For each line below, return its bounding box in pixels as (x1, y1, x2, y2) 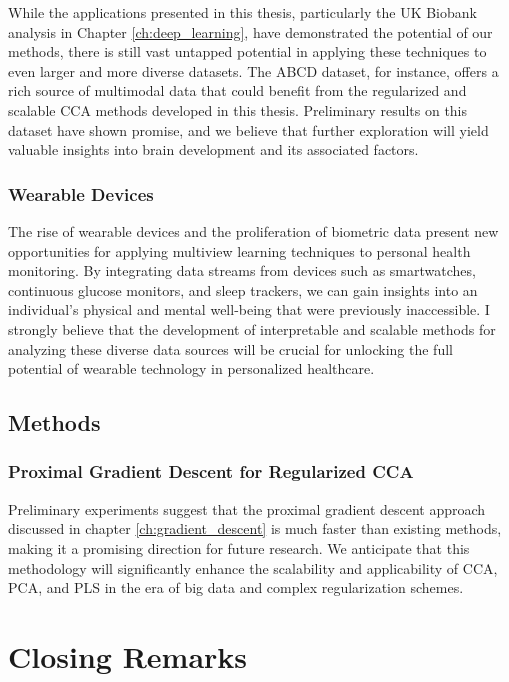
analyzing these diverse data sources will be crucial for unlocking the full (8, 338, 453, 359)
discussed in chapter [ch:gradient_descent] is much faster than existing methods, (8, 518, 502, 539)
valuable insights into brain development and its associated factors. (8, 139, 419, 160)
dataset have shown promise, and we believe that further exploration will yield (8, 119, 489, 140)
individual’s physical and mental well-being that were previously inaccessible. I (8, 299, 490, 320)
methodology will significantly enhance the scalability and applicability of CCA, (8, 557, 498, 578)
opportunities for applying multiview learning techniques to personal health (8, 240, 471, 261)
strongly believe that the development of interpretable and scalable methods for (8, 318, 496, 339)
